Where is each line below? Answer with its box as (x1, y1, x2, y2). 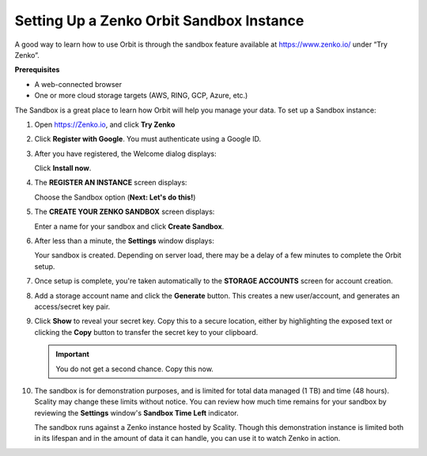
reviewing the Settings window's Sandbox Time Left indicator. (34, 408, 239, 417)
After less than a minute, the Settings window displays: (34, 236, 215, 245)
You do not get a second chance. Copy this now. (55, 364, 213, 374)
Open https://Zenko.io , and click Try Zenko (34, 120, 176, 129)
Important (55, 349, 90, 359)
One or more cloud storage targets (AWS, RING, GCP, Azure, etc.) (34, 91, 248, 101)
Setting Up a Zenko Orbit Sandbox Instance (14, 12, 304, 29)
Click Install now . (34, 163, 92, 173)
